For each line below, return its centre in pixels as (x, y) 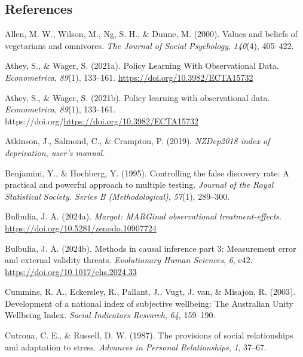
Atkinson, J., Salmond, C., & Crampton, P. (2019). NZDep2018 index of (137, 141)
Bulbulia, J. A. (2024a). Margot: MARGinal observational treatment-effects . (143, 216)
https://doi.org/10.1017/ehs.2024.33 (71, 271)
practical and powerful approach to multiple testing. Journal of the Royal (139, 184)
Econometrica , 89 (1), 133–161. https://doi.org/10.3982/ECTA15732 (129, 77)
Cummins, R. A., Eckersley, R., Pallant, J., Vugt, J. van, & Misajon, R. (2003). (150, 292)
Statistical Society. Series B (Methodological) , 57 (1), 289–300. (117, 196)
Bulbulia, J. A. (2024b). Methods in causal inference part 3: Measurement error (151, 248)
